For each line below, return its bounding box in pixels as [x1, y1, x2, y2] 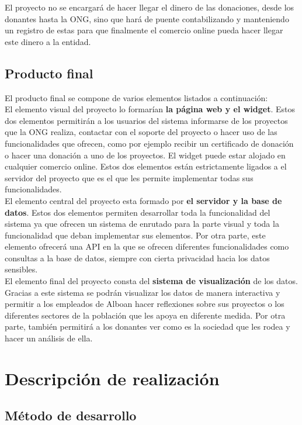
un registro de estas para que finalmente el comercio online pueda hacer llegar [5, 24, 283, 36]
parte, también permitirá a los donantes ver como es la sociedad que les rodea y [5, 320, 290, 333]
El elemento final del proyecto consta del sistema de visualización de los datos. [5, 275, 298, 287]
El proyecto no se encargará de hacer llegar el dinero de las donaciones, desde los [5, 1, 294, 13]
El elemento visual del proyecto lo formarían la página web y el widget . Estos [5, 103, 296, 115]
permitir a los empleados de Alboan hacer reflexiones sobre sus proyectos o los [5, 298, 284, 310]
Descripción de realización [5, 366, 220, 390]
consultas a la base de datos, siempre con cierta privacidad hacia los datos [5, 251, 270, 264]
